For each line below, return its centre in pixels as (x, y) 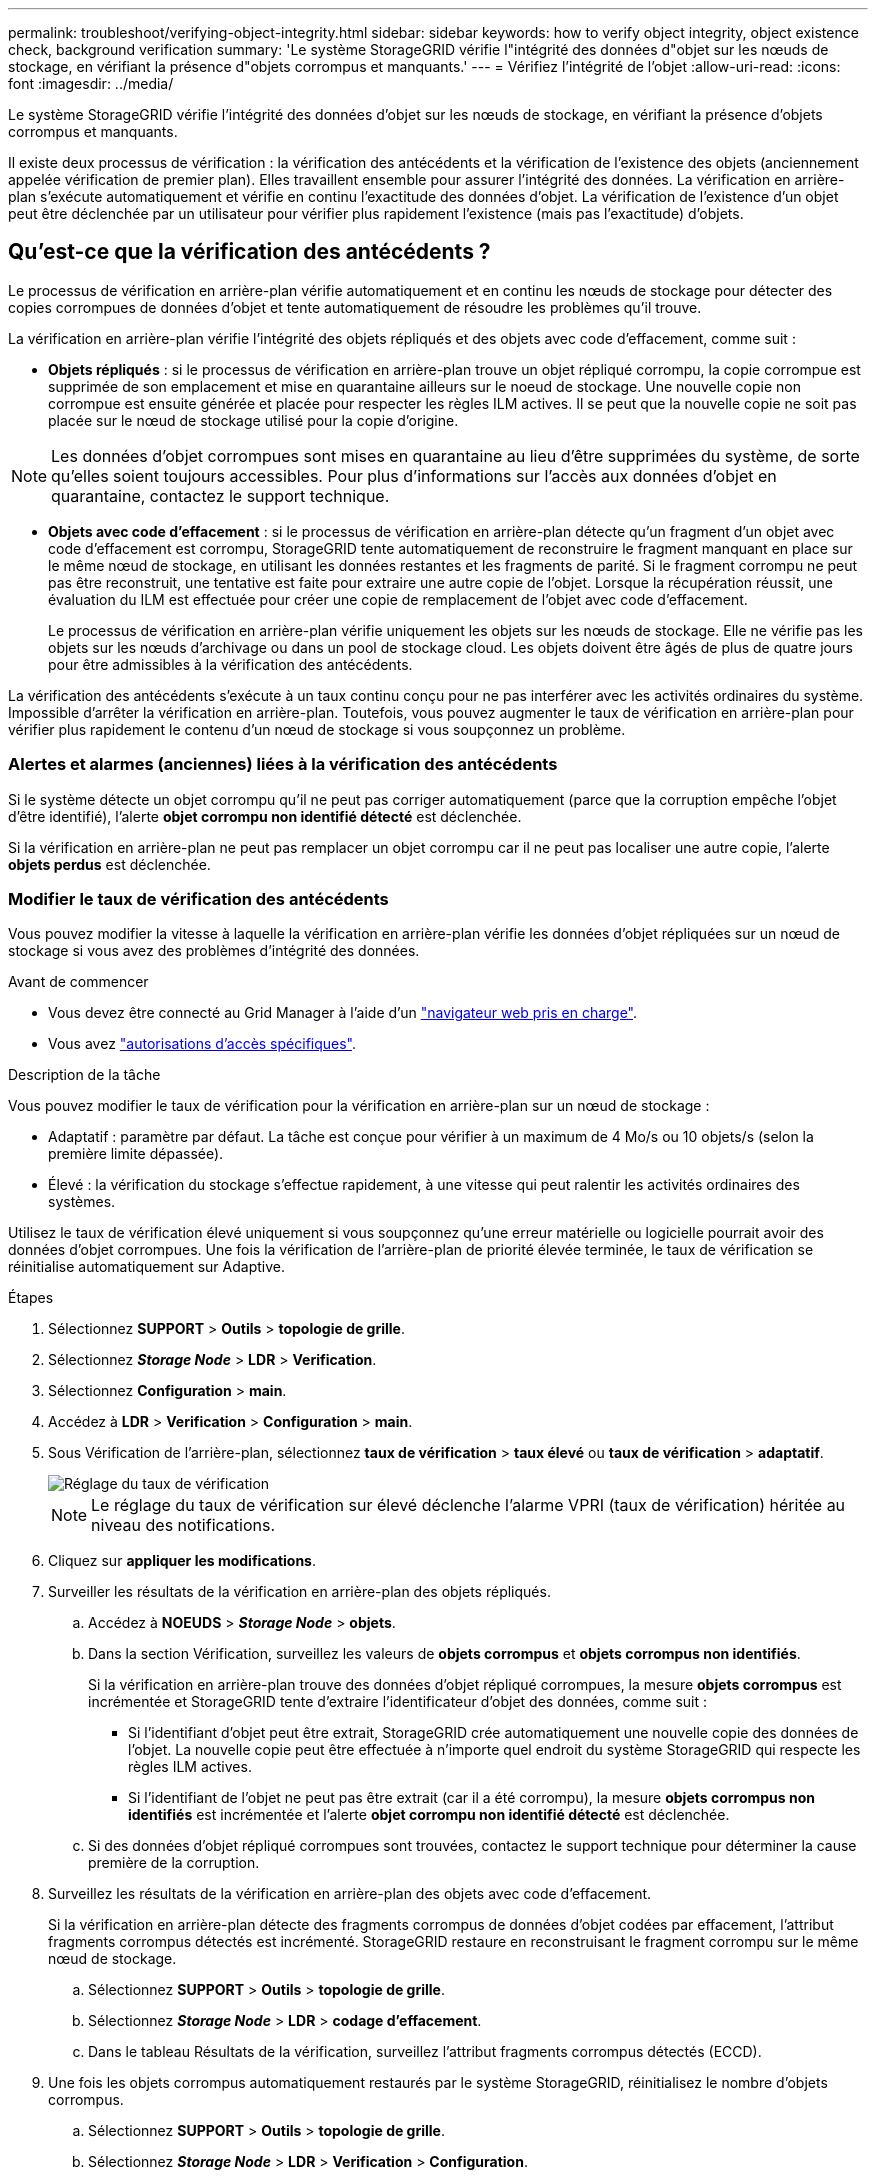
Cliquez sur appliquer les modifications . (182, 1561)
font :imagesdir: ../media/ (91, 83)
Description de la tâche (84, 1075)
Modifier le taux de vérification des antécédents (198, 898)
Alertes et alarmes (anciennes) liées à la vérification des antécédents (283, 764)
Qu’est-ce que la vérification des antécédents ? (249, 252)
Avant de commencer (78, 982)
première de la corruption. (174, 1863)
